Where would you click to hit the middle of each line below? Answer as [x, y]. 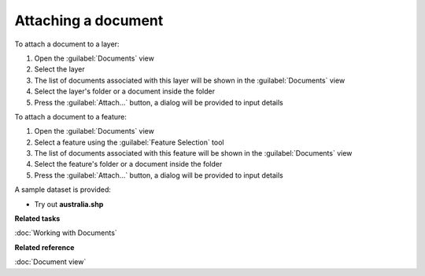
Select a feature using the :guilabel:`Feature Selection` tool [129, 142]
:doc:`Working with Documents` [66, 233]
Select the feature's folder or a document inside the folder [128, 164]
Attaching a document [89, 20]
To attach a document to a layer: [67, 44]
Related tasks [37, 219]
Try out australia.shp [69, 204]
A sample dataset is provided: [63, 190]
